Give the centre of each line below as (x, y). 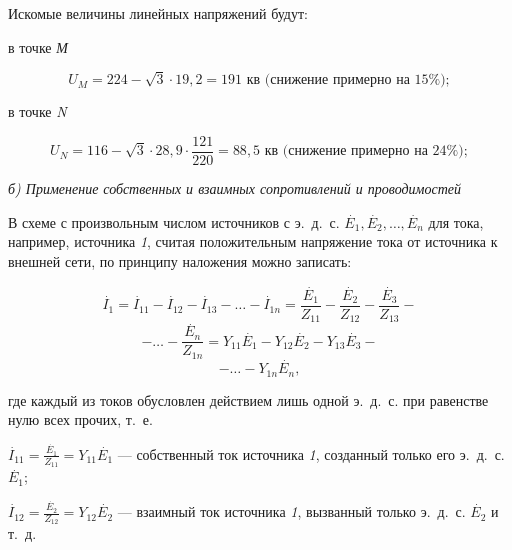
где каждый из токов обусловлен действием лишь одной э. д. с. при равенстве (248, 399)
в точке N (37, 111)
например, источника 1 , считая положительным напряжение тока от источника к (253, 241)
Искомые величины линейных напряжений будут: (158, 13)
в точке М (38, 46)
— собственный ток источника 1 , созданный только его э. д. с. (311, 453)
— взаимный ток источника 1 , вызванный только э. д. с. (291, 511)
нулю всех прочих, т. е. (80, 419)
